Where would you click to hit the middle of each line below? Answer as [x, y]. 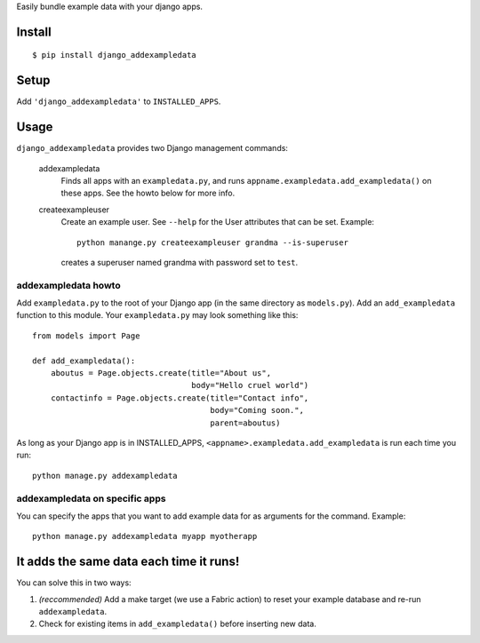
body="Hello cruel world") [250, 385]
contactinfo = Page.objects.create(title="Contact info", [180, 398]
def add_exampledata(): [84, 361]
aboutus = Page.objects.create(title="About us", [160, 373]
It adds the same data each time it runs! [128, 562]
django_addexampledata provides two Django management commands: [152, 148]
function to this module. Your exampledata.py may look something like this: [157, 315]
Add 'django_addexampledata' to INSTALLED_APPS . [119, 101]
